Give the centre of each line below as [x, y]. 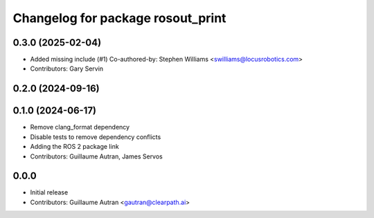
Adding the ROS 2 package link [74, 147]
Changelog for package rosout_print [119, 18]
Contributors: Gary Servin [67, 69]
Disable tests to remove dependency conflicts [96, 137]
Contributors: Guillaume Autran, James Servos [96, 156]
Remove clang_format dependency [80, 127]
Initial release [49, 192]
